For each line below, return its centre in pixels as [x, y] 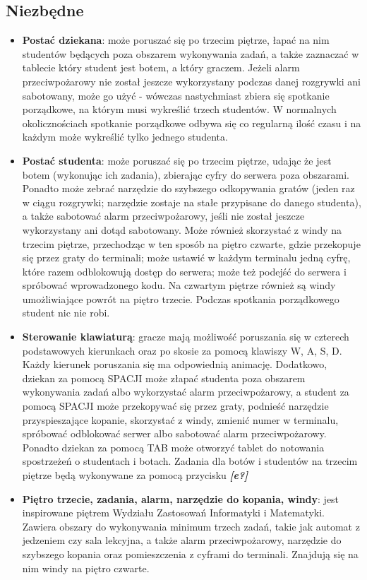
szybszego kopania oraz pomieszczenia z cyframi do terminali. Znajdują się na [190, 554]
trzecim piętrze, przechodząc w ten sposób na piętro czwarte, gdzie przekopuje [191, 243]
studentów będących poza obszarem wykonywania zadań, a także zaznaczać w [191, 53]
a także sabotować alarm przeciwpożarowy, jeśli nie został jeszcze [163, 216]
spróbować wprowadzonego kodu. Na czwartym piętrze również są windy [179, 285]
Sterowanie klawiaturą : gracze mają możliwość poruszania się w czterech [186, 337]
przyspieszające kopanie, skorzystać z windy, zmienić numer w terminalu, [180, 419]
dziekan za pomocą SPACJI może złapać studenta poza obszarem [164, 378]
